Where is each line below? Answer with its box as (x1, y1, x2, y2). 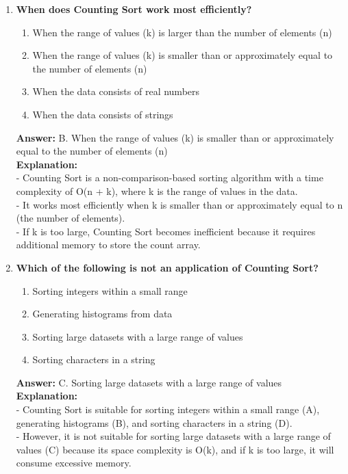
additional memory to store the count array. (16, 237, 201, 252)
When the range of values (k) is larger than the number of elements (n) (32, 25, 332, 39)
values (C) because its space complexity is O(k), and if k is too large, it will (16, 442, 334, 456)
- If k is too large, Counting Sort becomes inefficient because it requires (16, 224, 316, 238)
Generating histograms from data (32, 306, 173, 321)
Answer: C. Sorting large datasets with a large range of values (16, 375, 282, 389)
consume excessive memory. (16, 456, 132, 470)
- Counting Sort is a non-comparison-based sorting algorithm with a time (16, 170, 323, 185)
